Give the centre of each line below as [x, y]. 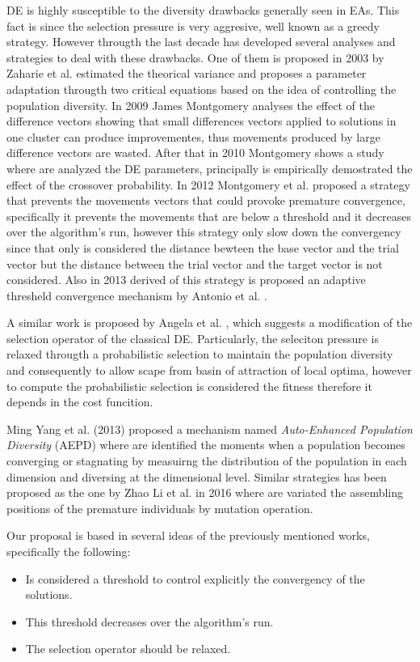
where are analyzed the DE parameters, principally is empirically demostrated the [210, 168]
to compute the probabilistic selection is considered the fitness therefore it [189, 386]
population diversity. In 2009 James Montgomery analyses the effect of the [191, 105]
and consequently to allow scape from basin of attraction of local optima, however [209, 370]
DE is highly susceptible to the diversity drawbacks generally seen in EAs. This [203, 10]
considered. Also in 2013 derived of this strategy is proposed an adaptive [186, 280]
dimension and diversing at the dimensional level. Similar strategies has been [197, 476]
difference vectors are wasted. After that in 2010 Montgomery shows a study [195, 153]
